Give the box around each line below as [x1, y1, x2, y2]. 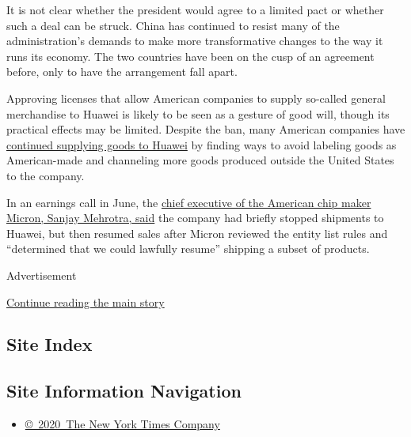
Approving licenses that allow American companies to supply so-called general [6, 89, 386, 106]
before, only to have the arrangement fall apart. [6, 63, 238, 80]
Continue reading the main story [6, 293, 165, 310]
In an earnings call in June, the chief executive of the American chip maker [6, 194, 371, 210]
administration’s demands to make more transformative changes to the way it [6, 32, 383, 49]
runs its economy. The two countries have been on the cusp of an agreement [6, 47, 375, 64]
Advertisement [6, 266, 77, 283]
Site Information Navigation [6, 379, 242, 403]
